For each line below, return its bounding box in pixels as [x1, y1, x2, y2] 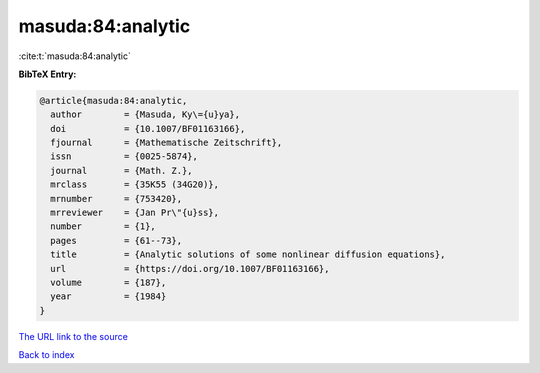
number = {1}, [50, 221, 157, 232]
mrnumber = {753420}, [50, 193, 183, 204]
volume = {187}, [50, 277, 167, 288]
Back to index [18, 349, 75, 361]
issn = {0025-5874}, [50, 151, 199, 162]
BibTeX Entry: [18, 68, 77, 80]
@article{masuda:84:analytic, [39, 95, 188, 106]
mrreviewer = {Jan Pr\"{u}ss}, [50, 207, 220, 219]
